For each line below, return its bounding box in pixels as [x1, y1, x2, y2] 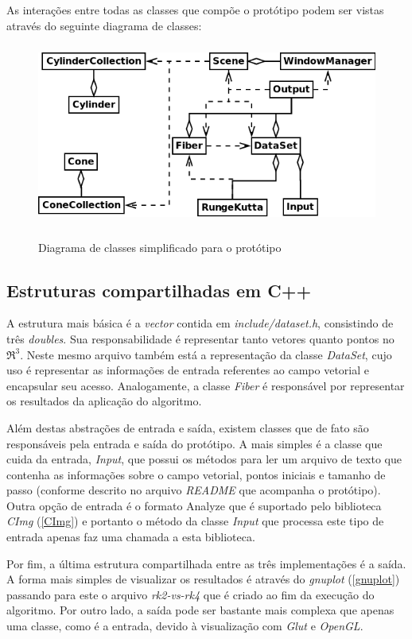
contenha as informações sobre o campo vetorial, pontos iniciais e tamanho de [6, 466, 386, 482]
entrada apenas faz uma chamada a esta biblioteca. [6, 529, 255, 545]
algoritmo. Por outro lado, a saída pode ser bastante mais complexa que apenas [6, 602, 395, 618]
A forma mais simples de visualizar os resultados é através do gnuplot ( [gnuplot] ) [6, 571, 400, 587]
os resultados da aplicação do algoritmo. [6, 393, 202, 409]
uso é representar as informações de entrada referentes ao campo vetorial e [6, 362, 370, 378]
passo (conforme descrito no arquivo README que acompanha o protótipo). [6, 482, 381, 498]
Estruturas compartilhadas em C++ [6, 277, 312, 302]
